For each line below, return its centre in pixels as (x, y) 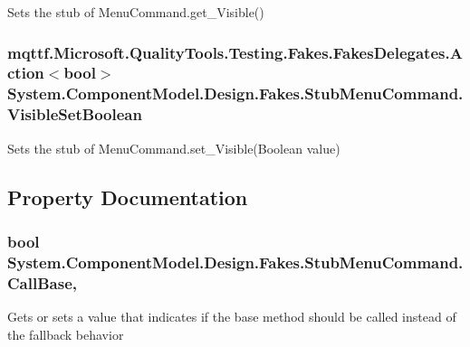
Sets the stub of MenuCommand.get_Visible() (136, 12)
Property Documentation (128, 197)
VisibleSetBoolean (75, 114)
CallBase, (42, 282)
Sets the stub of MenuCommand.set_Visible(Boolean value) (174, 148)
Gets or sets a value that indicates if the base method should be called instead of (232, 317)
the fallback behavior (66, 334)
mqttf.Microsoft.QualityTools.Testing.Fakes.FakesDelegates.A (235, 52)
